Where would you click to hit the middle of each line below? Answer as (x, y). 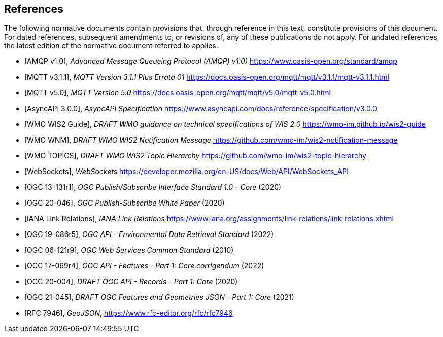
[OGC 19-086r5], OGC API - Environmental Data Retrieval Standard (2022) (149, 234)
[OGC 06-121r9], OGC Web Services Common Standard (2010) (129, 250)
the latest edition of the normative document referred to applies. (111, 46)
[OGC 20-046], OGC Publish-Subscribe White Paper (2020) (125, 203)
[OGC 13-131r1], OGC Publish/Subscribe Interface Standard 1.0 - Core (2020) (153, 187)
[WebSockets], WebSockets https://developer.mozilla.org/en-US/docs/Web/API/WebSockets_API (187, 172)
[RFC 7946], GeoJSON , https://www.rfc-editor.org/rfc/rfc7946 (129, 313)
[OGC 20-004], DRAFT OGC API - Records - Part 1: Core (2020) (131, 282)
